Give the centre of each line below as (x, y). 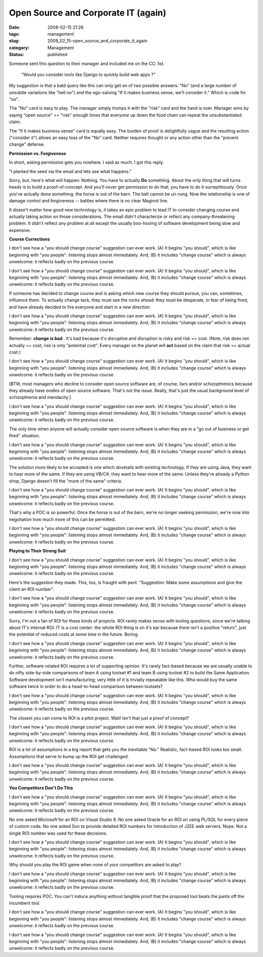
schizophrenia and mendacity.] (40, 397)
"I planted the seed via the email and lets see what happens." (70, 171)
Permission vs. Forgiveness (38, 153)
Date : (15, 27)
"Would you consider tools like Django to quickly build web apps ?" (88, 74)
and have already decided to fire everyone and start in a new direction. (80, 307)
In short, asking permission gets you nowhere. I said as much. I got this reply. (86, 162)
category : (19, 48)
